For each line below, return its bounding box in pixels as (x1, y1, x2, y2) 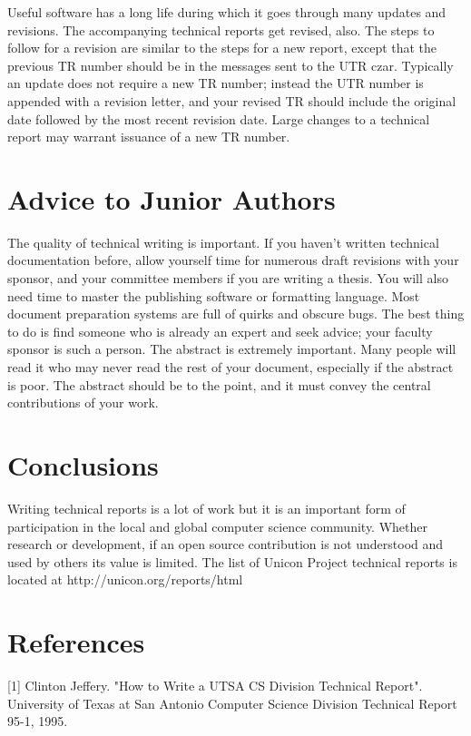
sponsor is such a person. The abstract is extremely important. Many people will (7, 339, 456, 358)
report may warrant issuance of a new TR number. (7, 127, 290, 146)
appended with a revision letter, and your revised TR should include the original (7, 91, 456, 110)
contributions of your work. (7, 393, 159, 412)
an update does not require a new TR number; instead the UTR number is (7, 74, 424, 93)
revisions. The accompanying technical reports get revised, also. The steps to (7, 20, 435, 39)
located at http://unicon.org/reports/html (7, 570, 243, 589)
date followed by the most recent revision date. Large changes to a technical (7, 109, 430, 128)
